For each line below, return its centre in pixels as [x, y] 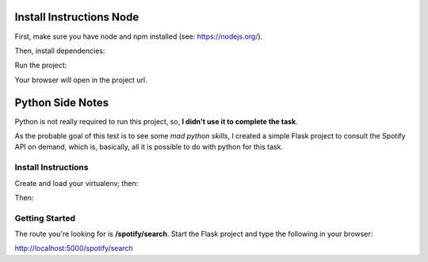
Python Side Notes [62, 103]
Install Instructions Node [77, 17]
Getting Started [45, 218]
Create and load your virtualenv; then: [76, 183]
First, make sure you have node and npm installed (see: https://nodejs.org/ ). [139, 36]
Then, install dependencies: [60, 51]
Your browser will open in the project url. [81, 80]
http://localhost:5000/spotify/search [74, 249]
